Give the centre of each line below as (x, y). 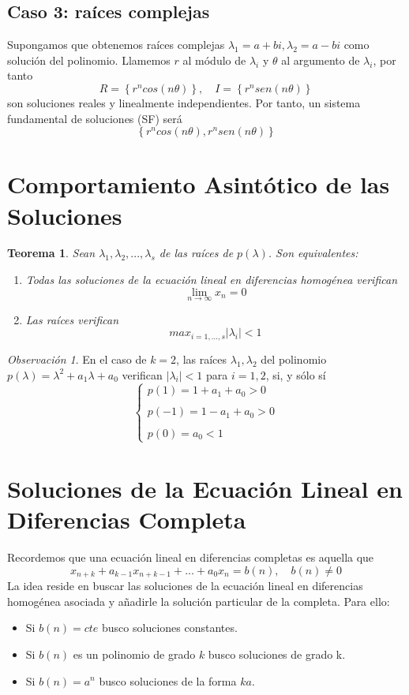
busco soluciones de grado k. (277, 654)
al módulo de (214, 60)
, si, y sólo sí (296, 374)
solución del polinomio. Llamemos (89, 60)
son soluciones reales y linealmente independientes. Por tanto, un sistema (184, 102)
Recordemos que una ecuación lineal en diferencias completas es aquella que (191, 557)
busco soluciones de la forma (168, 680)
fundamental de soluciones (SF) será (95, 118)
